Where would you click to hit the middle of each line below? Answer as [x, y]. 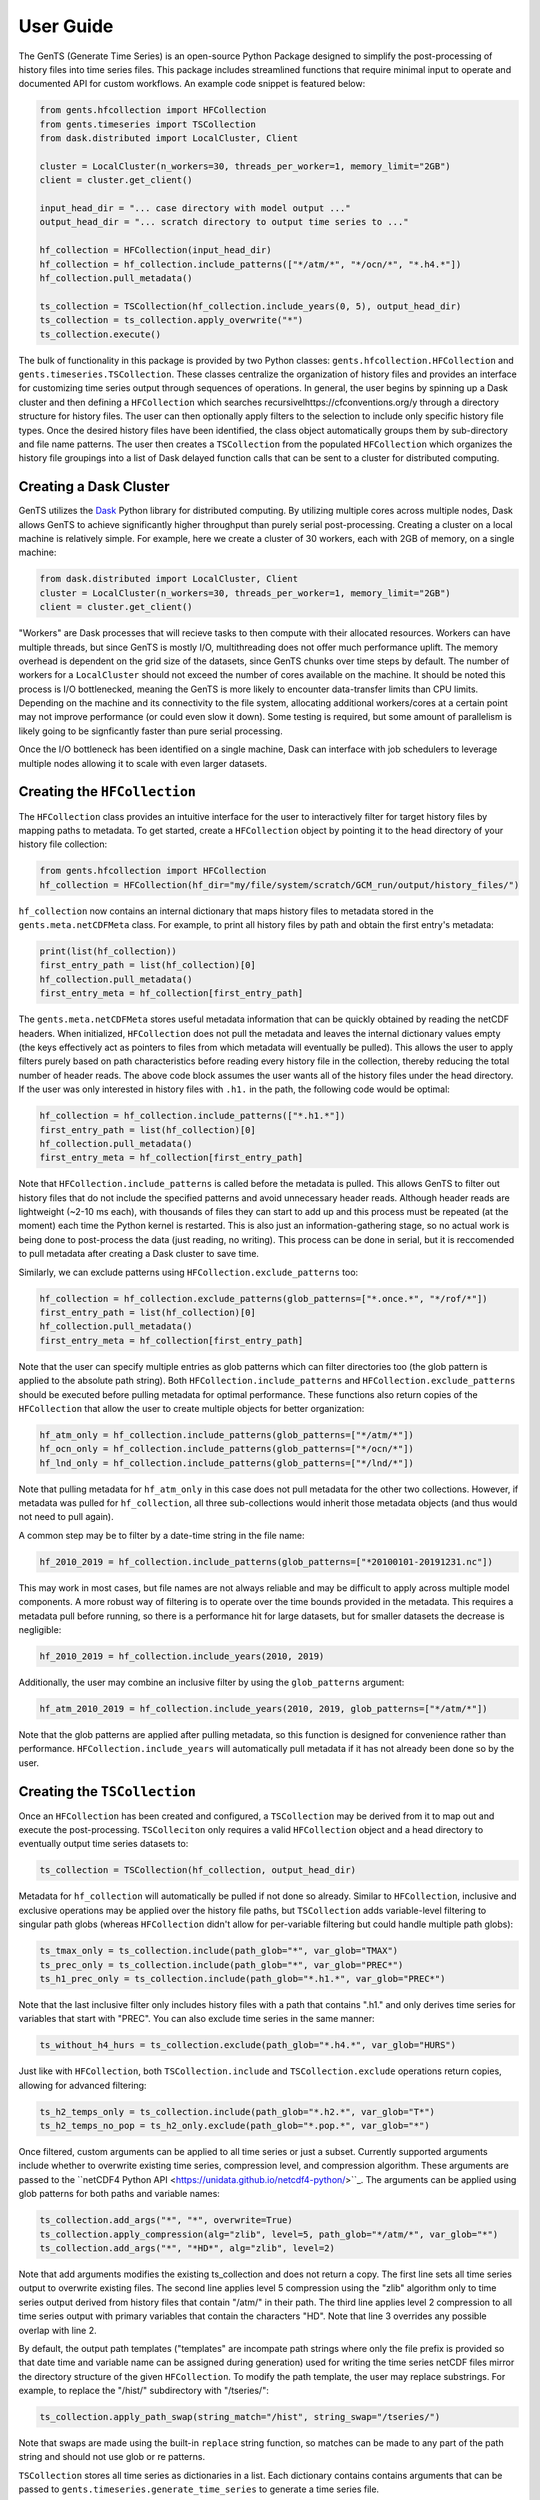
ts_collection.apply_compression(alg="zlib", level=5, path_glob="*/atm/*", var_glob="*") [269, 2234]
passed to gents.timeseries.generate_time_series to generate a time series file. [199, 2489]
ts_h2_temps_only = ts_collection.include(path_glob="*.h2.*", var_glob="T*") [237, 2111]
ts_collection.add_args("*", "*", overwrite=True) [166, 2220]
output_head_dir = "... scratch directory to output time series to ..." [224, 222]
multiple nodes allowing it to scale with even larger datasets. [142, 763]
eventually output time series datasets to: [103, 1844]
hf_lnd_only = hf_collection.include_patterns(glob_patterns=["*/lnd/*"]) [227, 1463]
